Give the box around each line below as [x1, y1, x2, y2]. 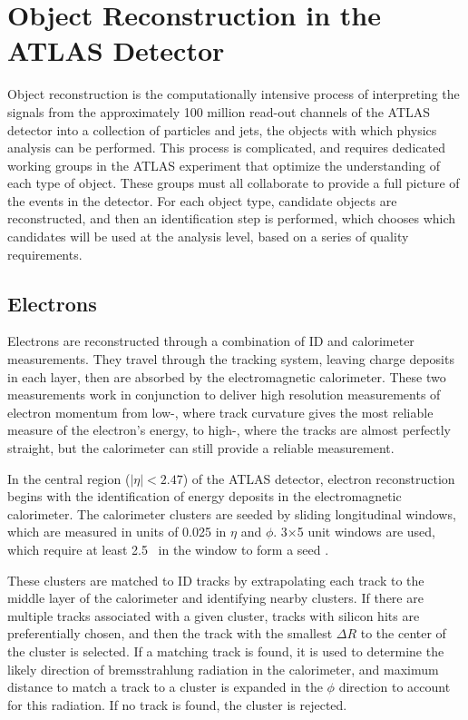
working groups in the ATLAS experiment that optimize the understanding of [7, 155, 440, 174]
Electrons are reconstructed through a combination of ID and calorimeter [7, 331, 414, 350]
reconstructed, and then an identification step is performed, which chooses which [7, 209, 456, 228]
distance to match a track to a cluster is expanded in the [7, 677, 323, 696]
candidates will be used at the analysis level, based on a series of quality [7, 227, 409, 246]
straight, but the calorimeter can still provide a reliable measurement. [7, 439, 395, 458]
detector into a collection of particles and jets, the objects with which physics [7, 120, 437, 139]
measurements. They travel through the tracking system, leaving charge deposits [7, 350, 454, 369]
